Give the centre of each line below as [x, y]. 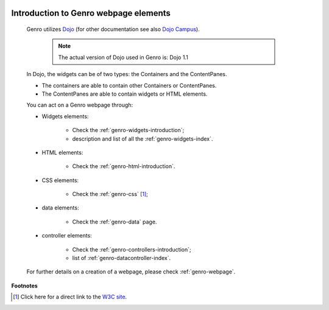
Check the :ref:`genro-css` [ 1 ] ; [110, 194]
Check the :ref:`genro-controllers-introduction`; [132, 249]
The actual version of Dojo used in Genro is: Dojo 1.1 [123, 57]
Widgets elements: [65, 116]
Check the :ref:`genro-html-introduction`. [124, 166]
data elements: [60, 208]
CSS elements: [60, 180]
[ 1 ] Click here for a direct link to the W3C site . [70, 297]
